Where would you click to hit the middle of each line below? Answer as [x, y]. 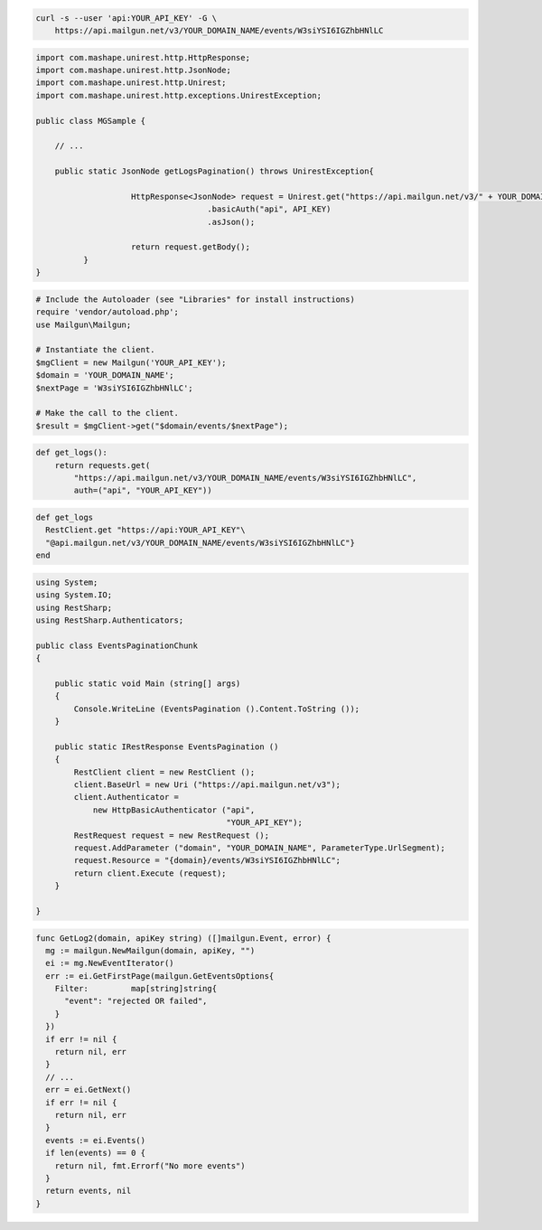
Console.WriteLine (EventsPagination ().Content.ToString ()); [217, 709]
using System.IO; [74, 595]
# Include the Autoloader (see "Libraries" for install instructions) [196, 299]
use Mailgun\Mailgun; [84, 324]
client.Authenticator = [126, 797]
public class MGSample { [91, 121]
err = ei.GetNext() [89, 1090]
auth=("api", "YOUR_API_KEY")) [143, 491]
